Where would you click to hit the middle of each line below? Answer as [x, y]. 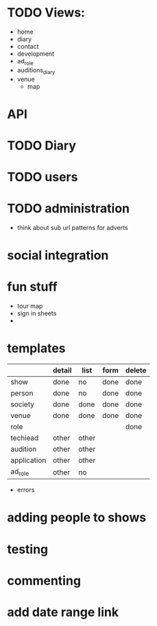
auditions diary [36, 71]
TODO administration [69, 209]
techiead [25, 438]
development [36, 54]
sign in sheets [37, 313]
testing [28, 549]
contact [28, 46]
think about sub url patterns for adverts [72, 228]
